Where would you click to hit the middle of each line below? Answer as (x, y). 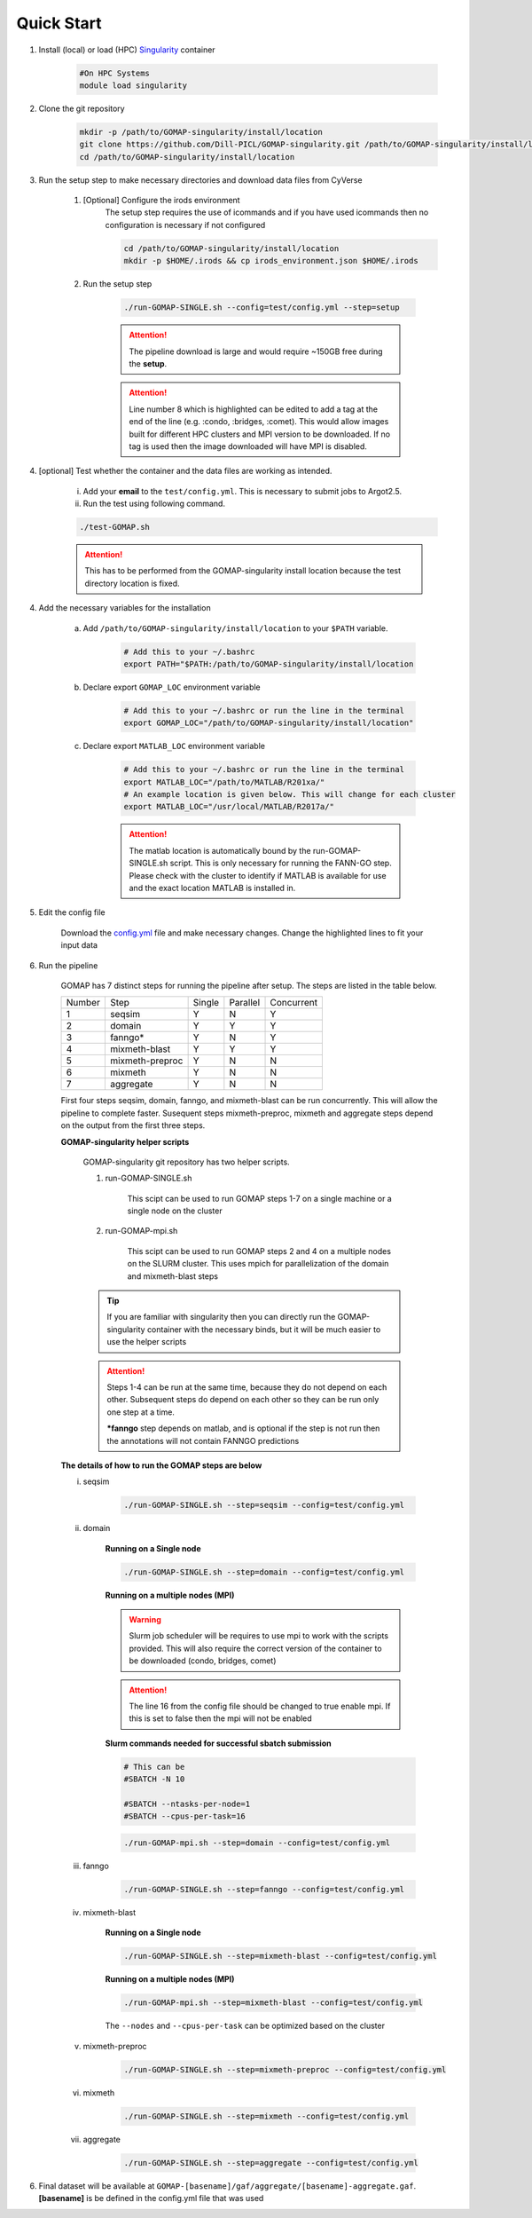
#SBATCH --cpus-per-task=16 (184, 1816)
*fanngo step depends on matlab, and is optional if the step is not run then (243, 1428)
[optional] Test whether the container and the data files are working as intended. (185, 471)
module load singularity (133, 85)
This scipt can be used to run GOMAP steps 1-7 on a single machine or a (259, 1198)
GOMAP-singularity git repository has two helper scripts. (186, 1162)
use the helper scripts (147, 1342)
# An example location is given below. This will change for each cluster (290, 795)
